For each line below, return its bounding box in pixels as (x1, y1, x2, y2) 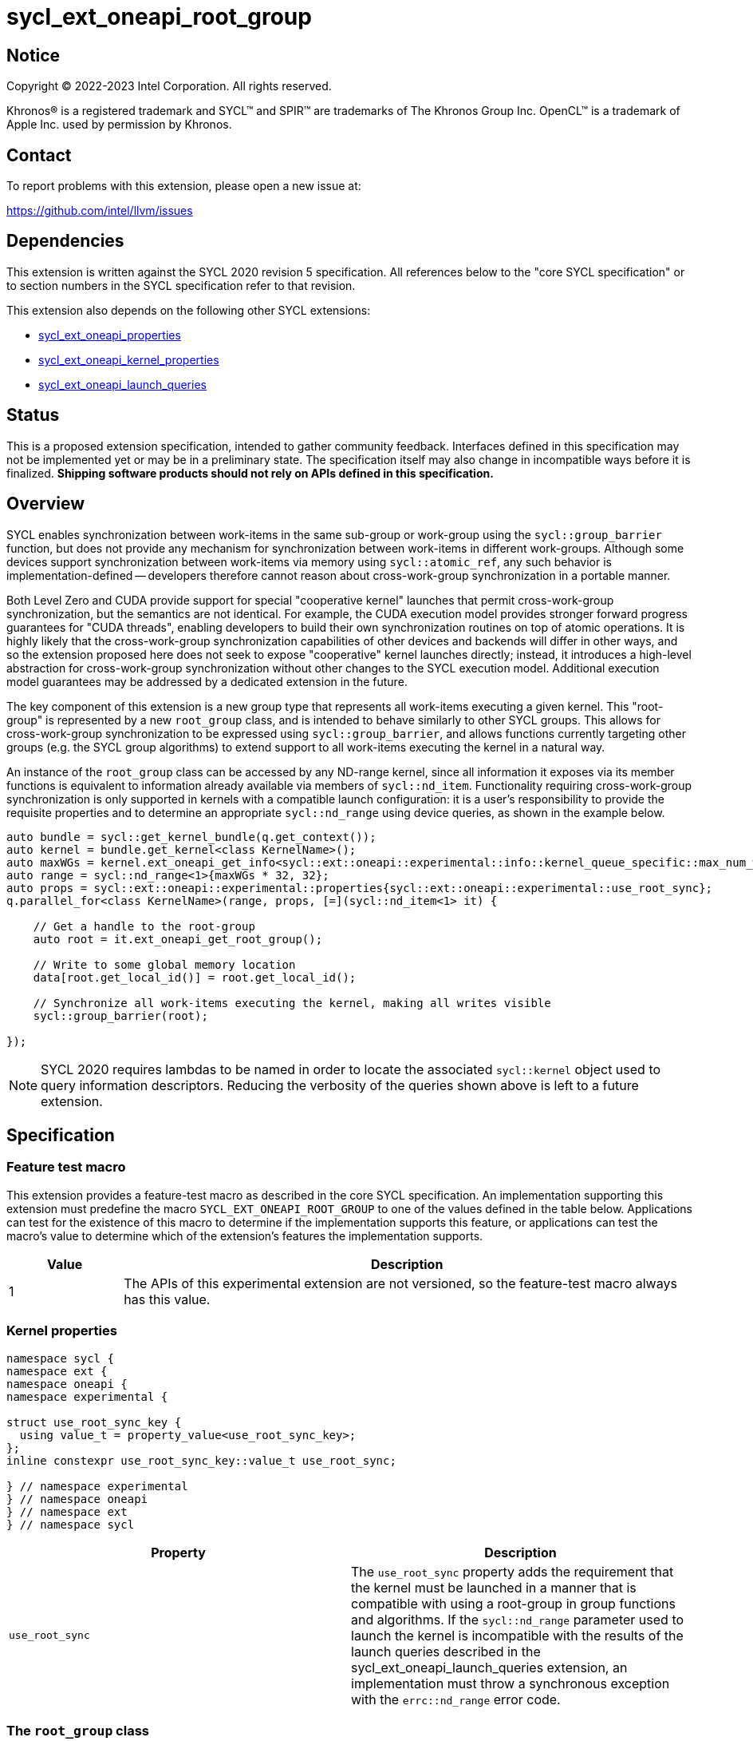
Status (6, 405, 60, 426)
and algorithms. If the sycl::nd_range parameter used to (351, 1611, 684, 1628)
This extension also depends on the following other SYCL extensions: (6, 303, 371, 317)
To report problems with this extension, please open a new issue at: (6, 179, 361, 193)
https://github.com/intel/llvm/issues (6, 204, 193, 218)
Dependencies (6, 231, 124, 252)
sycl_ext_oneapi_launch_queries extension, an (351, 1659, 628, 1676)
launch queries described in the (351, 1643, 541, 1660)
